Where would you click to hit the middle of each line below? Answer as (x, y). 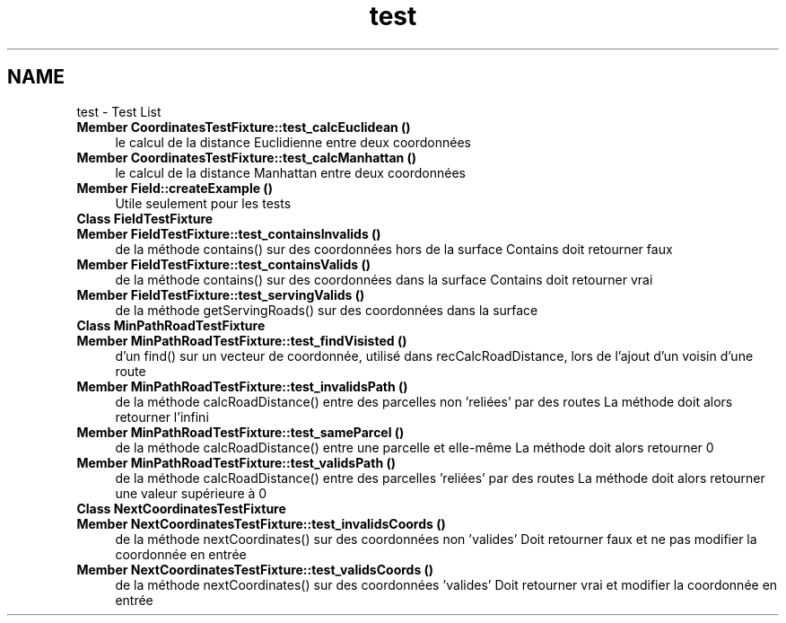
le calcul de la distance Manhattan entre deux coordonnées (290, 172)
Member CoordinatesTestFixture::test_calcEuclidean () (244, 127)
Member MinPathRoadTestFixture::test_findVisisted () (242, 340)
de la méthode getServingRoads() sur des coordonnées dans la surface (327, 310)
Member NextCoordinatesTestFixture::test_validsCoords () (255, 569)
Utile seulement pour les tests (203, 203)
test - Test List (119, 111)
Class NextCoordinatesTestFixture (181, 508)
